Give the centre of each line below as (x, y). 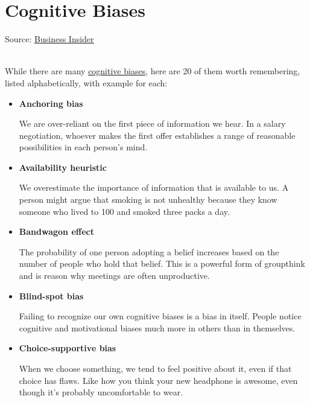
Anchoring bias (51, 103)
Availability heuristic (63, 167)
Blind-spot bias (51, 295)
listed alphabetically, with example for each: (86, 82)
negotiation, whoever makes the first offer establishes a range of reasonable (157, 135)
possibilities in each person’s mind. (83, 147)
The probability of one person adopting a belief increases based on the (149, 251)
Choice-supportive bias (68, 348)
